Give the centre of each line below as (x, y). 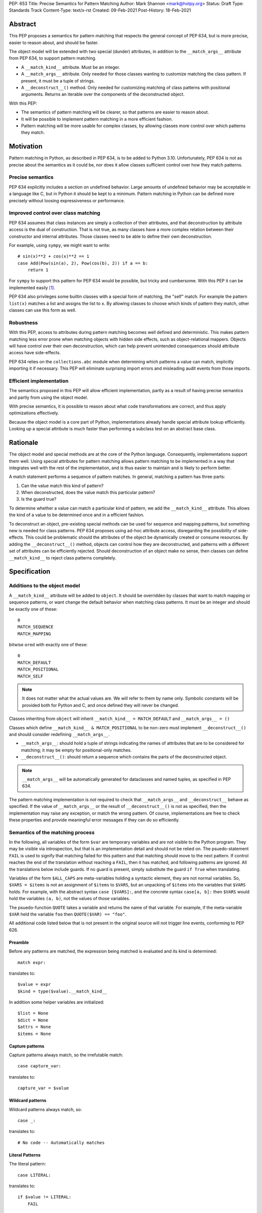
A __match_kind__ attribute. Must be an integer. (71, 67)
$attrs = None (34, 1027)
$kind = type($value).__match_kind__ (63, 991)
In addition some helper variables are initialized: (57, 1002)
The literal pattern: (27, 1164)
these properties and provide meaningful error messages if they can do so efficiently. (94, 820)
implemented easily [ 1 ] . (32, 287)
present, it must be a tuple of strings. (58, 81)
